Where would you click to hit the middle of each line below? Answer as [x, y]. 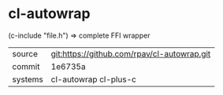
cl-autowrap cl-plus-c [93, 79]
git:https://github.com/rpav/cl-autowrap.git [131, 53]
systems [28, 79]
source [25, 53]
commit [26, 66]
